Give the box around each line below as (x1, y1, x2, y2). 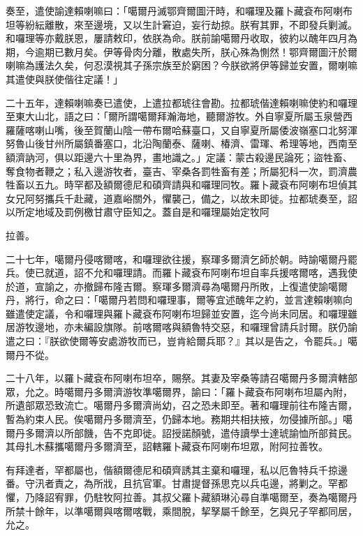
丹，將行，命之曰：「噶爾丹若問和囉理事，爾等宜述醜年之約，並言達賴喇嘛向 (6, 292, 353, 307)
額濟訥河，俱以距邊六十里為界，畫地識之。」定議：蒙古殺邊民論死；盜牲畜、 (6, 149, 353, 164)
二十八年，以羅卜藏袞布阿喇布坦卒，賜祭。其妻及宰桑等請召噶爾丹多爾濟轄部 (6, 371, 357, 385)
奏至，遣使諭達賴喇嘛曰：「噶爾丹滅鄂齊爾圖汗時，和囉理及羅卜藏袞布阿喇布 (6, 3, 353, 17)
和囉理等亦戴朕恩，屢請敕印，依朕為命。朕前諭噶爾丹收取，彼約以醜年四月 (6, 31, 348, 45)
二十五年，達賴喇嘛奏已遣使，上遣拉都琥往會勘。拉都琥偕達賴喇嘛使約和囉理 (6, 95, 357, 110)
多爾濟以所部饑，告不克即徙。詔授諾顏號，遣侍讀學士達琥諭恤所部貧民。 (24, 425, 357, 440)
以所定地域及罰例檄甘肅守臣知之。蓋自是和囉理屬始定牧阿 (6, 204, 269, 219)
